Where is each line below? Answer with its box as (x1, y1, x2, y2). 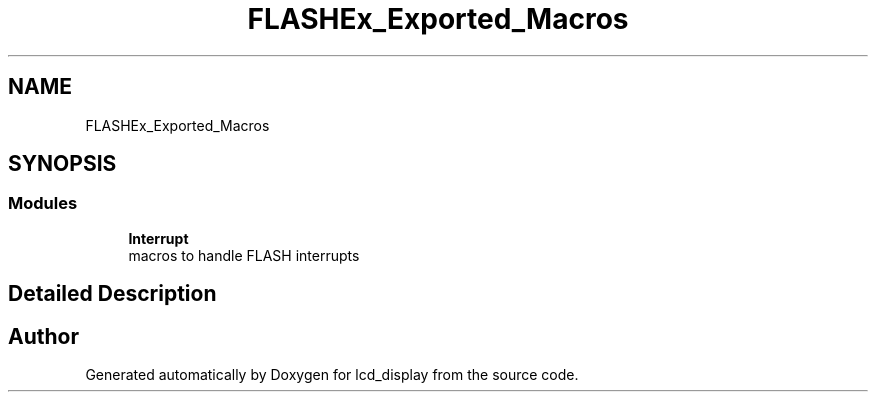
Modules (8, 193, 78, 214)
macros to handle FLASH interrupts (128, 246, 360, 264)
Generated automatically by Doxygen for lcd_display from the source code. (85, 366, 579, 384)
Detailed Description (8, 281, 217, 307)
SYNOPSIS (8, 151, 117, 177)
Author (8, 323, 79, 349)
